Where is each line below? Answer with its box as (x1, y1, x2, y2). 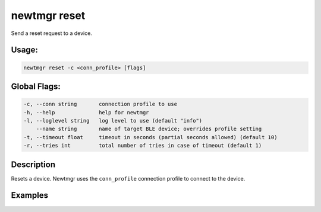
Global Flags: (11, 81, 61, 91)
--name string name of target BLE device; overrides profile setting (36, 126, 262, 133)
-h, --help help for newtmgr (23, 109, 149, 115)
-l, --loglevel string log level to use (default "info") (23, 117, 203, 124)
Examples (11, 190, 49, 201)
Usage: (11, 45, 39, 55)
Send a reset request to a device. (11, 30, 92, 37)
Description (11, 159, 56, 169)
